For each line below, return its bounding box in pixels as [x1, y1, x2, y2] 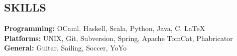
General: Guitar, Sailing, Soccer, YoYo [4, 42, 127, 53]
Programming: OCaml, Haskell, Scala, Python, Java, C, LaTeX [4, 23, 205, 33]
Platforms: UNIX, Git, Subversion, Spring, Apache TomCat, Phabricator [4, 32, 233, 43]
